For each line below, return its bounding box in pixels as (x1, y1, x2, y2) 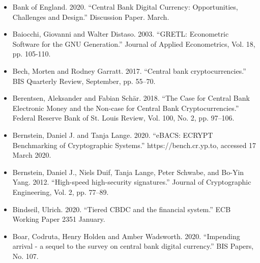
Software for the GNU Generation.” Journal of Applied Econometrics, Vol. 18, (12, 38, 255, 49)
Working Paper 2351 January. (12, 214, 105, 224)
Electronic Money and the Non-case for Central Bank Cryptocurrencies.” (12, 102, 239, 113)
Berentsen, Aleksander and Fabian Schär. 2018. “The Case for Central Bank (12, 93, 250, 103)
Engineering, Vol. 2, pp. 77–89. (12, 186, 109, 197)
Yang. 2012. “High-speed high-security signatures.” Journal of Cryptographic (12, 177, 251, 187)
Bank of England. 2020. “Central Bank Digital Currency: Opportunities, (12, 2, 238, 12)
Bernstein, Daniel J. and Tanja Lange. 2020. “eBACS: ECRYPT (12, 129, 213, 140)
